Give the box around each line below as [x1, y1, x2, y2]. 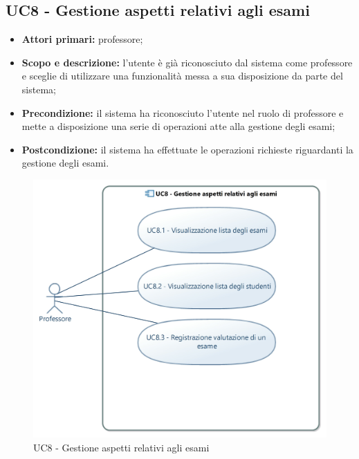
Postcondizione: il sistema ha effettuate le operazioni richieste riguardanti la [21, 142, 353, 156]
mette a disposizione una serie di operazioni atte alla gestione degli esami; [21, 119, 335, 133]
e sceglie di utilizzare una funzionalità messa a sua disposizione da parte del [21, 68, 343, 83]
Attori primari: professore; [21, 32, 143, 46]
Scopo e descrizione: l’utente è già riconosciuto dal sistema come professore [21, 55, 353, 69]
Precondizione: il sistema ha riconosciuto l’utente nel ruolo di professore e [21, 105, 344, 120]
